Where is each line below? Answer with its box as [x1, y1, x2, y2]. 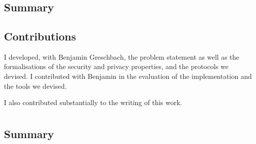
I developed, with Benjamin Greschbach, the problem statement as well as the [4, 51, 239, 62]
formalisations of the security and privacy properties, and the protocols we [4, 61, 229, 72]
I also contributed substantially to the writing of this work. [4, 97, 182, 108]
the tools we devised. [4, 80, 67, 91]
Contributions [4, 28, 76, 43]
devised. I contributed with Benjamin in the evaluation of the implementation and [4, 71, 252, 81]
